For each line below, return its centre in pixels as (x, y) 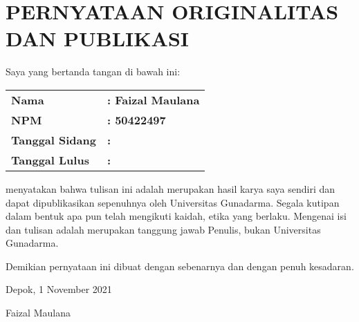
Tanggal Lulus (50, 160)
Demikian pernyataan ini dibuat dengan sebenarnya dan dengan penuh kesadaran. (180, 266)
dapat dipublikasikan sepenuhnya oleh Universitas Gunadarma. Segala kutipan (173, 202)
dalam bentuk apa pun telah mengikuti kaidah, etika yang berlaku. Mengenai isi (176, 216)
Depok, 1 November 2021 (59, 289)
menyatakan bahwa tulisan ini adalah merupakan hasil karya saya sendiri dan (171, 188)
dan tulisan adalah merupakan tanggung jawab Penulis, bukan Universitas (163, 229)
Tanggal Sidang (54, 140)
